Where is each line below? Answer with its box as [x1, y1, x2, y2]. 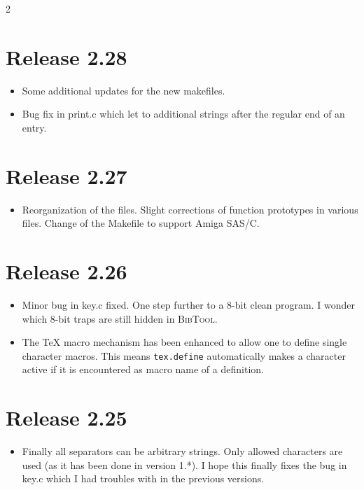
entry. [22, 120, 47, 134]
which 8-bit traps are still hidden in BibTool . [22, 311, 218, 325]
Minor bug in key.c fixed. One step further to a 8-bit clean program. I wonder [22, 297, 355, 311]
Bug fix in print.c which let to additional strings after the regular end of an [22, 106, 345, 121]
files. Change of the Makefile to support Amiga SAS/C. [22, 216, 260, 230]
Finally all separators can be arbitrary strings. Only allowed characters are [22, 444, 343, 458]
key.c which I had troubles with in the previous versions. [22, 471, 265, 486]
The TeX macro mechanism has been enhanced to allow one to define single [22, 335, 347, 349]
